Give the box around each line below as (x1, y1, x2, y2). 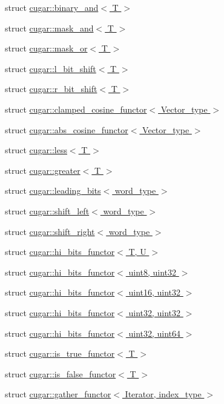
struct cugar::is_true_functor (5, 347, 115, 360)
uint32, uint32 (128, 306, 181, 319)
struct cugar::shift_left (5, 204, 90, 217)
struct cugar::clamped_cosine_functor (5, 102, 147, 115)
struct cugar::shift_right (5, 225, 95, 237)
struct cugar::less (5, 144, 67, 156)
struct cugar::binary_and (5, 1, 99, 13)
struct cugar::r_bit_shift (5, 82, 97, 95)
